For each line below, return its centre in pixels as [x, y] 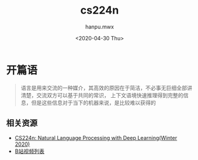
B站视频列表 [29, 151]
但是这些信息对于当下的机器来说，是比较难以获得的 [93, 103]
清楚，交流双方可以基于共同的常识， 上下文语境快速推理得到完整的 [102, 95]
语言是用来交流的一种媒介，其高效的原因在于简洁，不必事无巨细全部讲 [106, 88]
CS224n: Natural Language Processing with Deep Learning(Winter [96, 137]
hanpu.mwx [100, 27]
